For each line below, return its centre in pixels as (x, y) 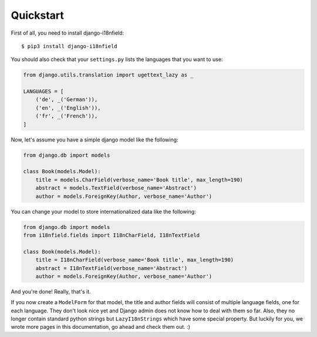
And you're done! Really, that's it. (51, 291)
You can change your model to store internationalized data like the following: (103, 211)
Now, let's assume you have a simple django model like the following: (95, 139)
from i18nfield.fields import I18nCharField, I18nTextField (112, 235)
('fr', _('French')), (67, 116)
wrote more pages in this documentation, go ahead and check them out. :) (101, 327)
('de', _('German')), (67, 100)
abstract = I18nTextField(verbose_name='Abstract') (112, 268)
